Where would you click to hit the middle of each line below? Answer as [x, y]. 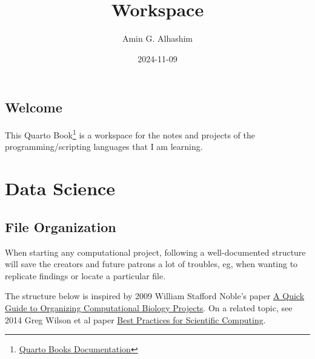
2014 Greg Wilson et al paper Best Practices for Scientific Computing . [135, 319]
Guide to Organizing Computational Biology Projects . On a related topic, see [149, 307]
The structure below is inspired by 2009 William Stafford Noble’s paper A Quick [155, 296]
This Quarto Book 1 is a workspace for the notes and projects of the [130, 134]
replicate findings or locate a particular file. [85, 275]
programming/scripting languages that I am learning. [104, 147]
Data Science [60, 188]
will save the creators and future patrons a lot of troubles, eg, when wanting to [151, 264]
